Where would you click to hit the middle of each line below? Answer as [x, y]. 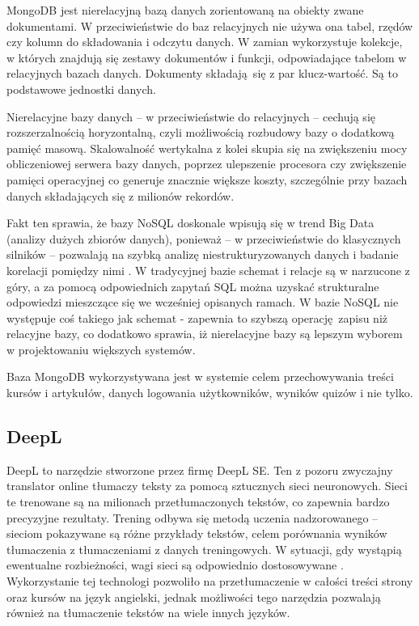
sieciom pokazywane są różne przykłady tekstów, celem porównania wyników [197, 533]
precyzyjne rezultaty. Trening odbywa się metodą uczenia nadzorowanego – [193, 517]
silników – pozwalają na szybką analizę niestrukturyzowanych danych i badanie [203, 254]
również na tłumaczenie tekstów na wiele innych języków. [148, 613]
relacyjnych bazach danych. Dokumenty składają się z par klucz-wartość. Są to [202, 73]
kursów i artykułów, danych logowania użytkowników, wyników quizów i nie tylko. [210, 393]
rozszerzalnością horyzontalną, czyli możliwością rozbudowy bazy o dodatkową [201, 132]
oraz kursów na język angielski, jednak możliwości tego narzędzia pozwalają [194, 596]
